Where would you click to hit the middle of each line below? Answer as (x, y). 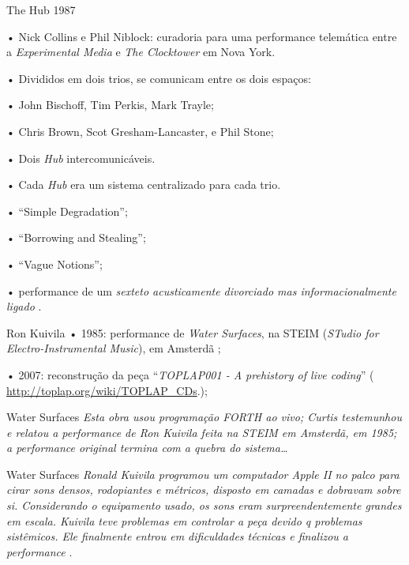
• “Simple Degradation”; (67, 211)
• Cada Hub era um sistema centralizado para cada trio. (144, 185)
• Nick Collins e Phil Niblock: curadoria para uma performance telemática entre (202, 36)
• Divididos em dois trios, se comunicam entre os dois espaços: (159, 78)
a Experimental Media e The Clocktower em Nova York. (141, 52)
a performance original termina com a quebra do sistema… (147, 448)
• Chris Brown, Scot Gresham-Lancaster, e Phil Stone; (140, 131)
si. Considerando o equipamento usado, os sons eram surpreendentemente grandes (204, 505)
